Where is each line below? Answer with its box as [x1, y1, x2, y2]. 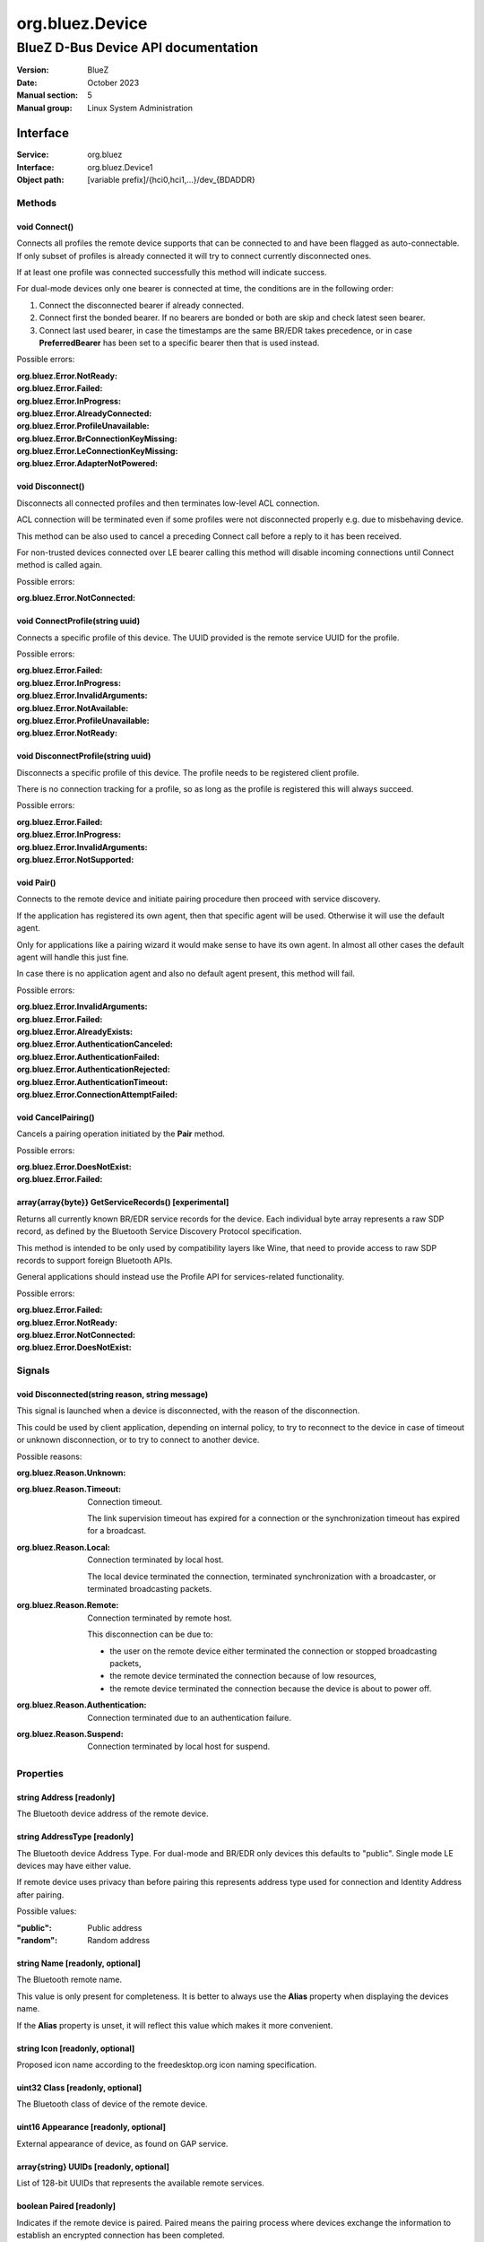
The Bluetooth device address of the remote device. [16, 1808, 209, 1820]
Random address [87, 1935, 151, 1945]
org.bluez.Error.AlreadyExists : [16, 1026, 134, 1037]
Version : [16, 65, 49, 75]
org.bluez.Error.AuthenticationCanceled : [16, 1038, 174, 1049]
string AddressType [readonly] [16, 1831, 134, 1842]
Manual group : [16, 102, 73, 113]
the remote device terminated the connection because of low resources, [109, 1671, 376, 1681]
